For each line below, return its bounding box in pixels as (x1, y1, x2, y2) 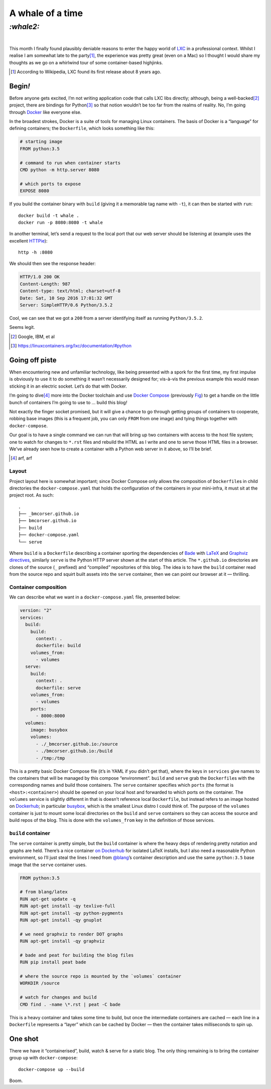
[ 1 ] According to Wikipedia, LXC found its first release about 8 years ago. (11, 68, 162, 75)
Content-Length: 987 (20, 281, 70, 287)
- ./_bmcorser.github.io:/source (36, 741, 118, 747)
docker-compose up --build (18, 1066, 85, 1072)
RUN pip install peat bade (20, 959, 86, 965)
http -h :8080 (18, 250, 53, 256)
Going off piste (9, 355, 57, 364)
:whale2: (9, 22, 40, 31)
